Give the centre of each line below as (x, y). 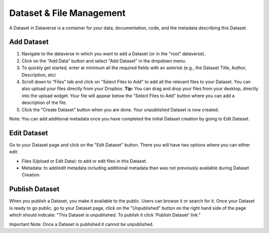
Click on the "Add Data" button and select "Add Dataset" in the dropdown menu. (104, 61)
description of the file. (44, 103)
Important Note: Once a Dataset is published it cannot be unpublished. (81, 224)
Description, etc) (39, 75)
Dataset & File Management (67, 13)
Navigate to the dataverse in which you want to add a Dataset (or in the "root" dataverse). (114, 54)
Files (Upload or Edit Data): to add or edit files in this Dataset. (84, 161)
